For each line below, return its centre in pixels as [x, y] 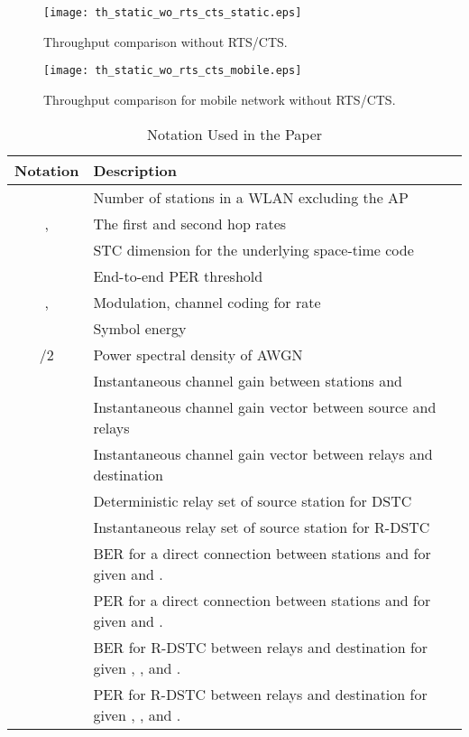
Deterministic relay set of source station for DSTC [253, 500]
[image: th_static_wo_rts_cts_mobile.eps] [173, 71]
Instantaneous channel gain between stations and [248, 380]
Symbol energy [140, 328]
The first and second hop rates [190, 223]
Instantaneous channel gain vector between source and [265, 406]
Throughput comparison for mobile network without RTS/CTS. [220, 99]
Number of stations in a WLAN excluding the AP [251, 197]
